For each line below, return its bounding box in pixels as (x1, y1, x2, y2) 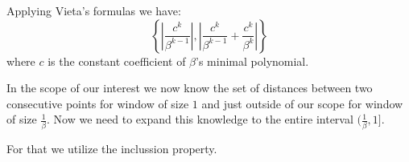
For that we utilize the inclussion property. (6, 140, 217, 156)
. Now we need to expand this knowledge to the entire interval (47, 111, 353, 128)
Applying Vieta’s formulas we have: (6, 2, 181, 18)
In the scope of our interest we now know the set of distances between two (6, 79, 373, 96)
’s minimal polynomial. (196, 52, 309, 69)
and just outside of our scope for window (201, 95, 403, 111)
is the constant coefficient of (48, 52, 186, 69)
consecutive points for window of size (6, 95, 189, 111)
